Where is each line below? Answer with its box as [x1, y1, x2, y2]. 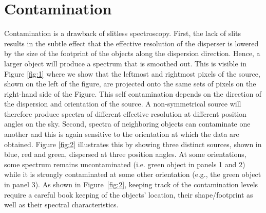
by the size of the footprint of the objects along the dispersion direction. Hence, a [4, 48, 260, 59]
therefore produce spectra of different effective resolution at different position [4, 108, 246, 119]
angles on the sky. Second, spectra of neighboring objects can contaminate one [4, 118, 251, 129]
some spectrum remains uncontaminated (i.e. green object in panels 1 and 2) [4, 158, 245, 169]
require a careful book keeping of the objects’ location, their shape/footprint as [4, 189, 253, 200]
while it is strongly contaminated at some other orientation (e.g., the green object [4, 169, 261, 180]
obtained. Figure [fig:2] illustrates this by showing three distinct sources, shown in [4, 138, 262, 149]
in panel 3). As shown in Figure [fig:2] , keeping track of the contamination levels [4, 179, 258, 190]
